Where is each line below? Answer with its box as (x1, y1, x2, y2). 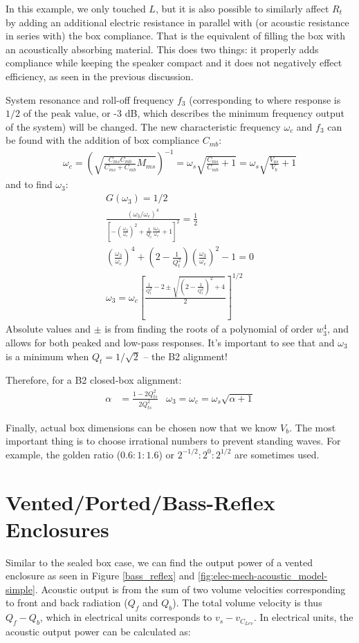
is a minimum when (6, 348, 89, 363)
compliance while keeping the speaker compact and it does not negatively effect (6, 55, 342, 70)
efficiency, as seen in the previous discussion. (6, 68, 194, 83)
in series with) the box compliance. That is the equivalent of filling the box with (6, 28, 346, 43)
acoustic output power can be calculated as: (6, 624, 191, 639)
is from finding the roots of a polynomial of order (104, 321, 313, 336)
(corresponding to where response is (189, 92, 341, 106)
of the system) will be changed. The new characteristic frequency (6, 119, 281, 133)
